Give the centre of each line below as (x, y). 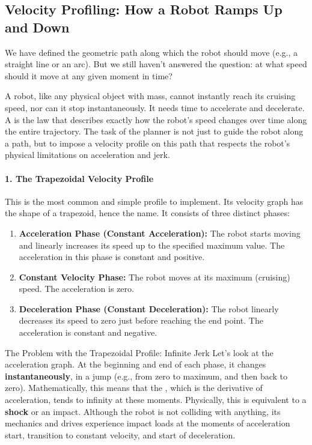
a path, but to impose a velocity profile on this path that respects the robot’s (148, 143)
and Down (37, 27)
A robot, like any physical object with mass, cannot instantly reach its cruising (150, 96)
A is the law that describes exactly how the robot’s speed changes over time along (156, 119)
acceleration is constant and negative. (88, 332)
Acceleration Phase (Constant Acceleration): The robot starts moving (160, 233)
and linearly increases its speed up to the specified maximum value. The (152, 245)
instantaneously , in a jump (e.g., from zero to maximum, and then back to (146, 376)
